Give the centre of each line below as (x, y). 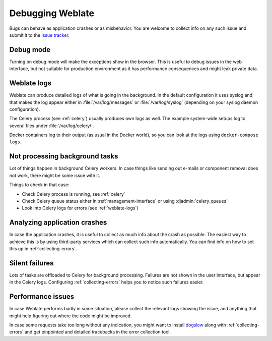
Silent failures (31, 263)
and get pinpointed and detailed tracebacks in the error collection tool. (98, 332)
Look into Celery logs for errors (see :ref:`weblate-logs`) (80, 208)
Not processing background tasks (64, 156)
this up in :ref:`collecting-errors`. (43, 249)
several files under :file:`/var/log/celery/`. (52, 126)
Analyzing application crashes (58, 223)
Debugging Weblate (52, 13)
